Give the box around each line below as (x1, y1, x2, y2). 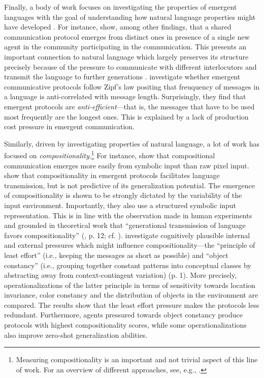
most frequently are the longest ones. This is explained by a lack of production (4, 111, 249, 122)
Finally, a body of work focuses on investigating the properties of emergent (4, 2, 237, 12)
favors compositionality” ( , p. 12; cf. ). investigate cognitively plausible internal (4, 229, 250, 240)
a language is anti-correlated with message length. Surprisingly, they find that (4, 91, 246, 102)
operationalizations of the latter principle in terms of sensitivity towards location (4, 279, 255, 290)
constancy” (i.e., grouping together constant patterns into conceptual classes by (4, 259, 251, 270)
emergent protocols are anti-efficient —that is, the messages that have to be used (4, 101, 255, 111)
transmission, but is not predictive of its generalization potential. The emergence (4, 180, 255, 190)
